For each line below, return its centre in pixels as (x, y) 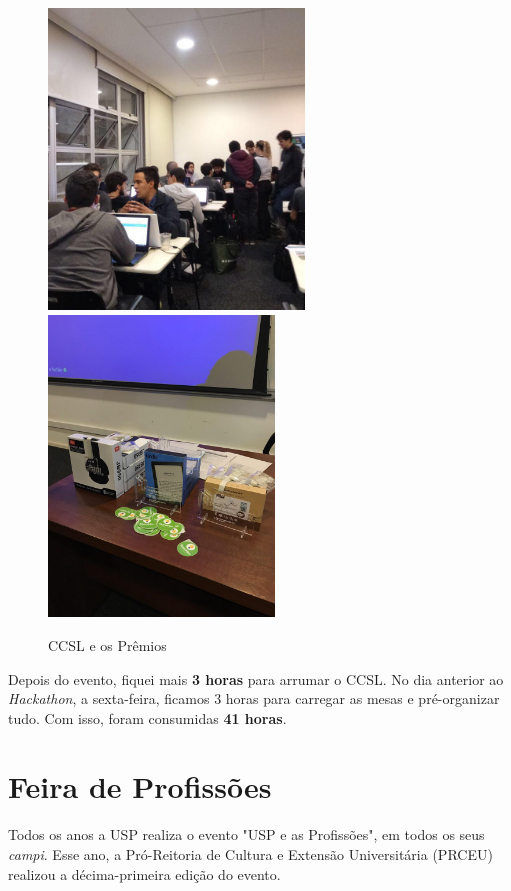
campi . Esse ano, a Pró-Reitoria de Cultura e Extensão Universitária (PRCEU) (250, 854)
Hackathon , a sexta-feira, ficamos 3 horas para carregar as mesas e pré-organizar (254, 698)
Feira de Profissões (140, 786)
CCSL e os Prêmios (107, 644)
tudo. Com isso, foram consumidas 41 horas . (147, 717)
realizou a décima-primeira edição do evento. (144, 873)
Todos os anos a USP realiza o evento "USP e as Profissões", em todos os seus (246, 834)
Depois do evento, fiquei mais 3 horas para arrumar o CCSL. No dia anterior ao (256, 678)
